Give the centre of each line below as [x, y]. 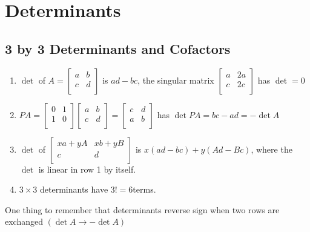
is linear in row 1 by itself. [87, 169]
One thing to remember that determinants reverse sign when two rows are [142, 209]
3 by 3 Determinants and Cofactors [118, 48]
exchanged [24, 221]
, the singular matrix [176, 80]
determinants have [74, 189]
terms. [144, 189]
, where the [272, 149]
